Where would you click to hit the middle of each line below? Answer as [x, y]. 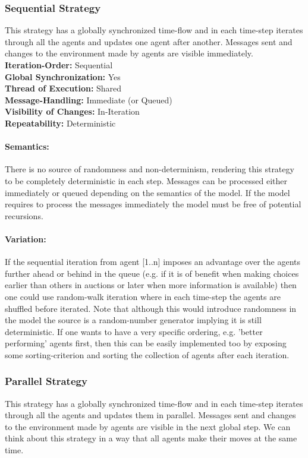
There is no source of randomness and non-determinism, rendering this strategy [150, 169]
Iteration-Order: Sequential [59, 65]
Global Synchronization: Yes [63, 76]
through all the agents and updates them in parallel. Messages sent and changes [150, 415]
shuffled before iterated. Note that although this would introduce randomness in [151, 308]
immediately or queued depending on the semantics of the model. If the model [147, 192]
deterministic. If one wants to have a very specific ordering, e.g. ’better [134, 331]
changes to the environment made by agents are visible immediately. [129, 53]
